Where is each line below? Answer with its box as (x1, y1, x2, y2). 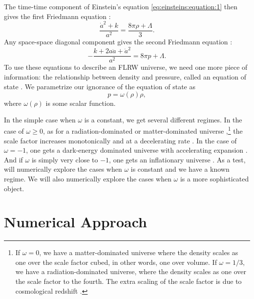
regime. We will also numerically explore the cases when (4, 173, 171, 183)
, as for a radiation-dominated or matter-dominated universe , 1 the (42, 124, 243, 136)
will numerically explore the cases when (4, 164, 122, 174)
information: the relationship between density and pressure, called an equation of (4, 71, 246, 81)
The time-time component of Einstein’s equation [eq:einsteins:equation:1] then (4, 1, 238, 11)
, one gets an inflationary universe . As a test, (109, 154, 246, 164)
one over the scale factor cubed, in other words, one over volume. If (15, 257, 217, 267)
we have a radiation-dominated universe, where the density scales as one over (15, 266, 247, 277)
